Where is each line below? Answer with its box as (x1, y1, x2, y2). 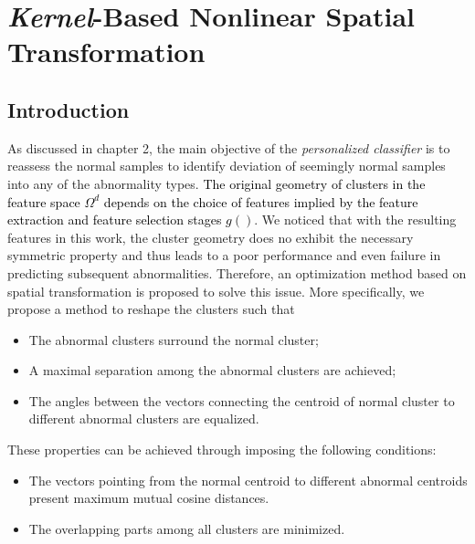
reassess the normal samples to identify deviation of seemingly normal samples (7, 156, 446, 175)
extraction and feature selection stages (7, 210, 222, 229)
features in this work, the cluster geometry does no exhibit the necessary (7, 227, 414, 246)
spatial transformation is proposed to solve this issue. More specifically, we (7, 281, 425, 300)
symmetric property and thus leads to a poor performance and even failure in (7, 246, 441, 265)
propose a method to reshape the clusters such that (7, 299, 295, 319)
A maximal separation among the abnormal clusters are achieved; (28, 361, 396, 380)
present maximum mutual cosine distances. (28, 488, 269, 507)
